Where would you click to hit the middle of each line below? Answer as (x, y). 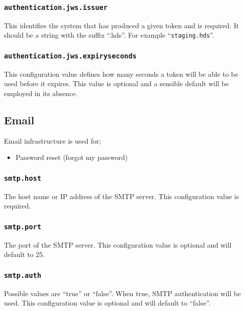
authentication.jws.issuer (56, 7)
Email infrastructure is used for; (52, 140)
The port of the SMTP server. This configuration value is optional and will (118, 244)
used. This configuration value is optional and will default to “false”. (107, 303)
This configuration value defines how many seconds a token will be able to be (121, 74)
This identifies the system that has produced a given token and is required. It (122, 25)
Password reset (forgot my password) (72, 157)
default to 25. (24, 254)
